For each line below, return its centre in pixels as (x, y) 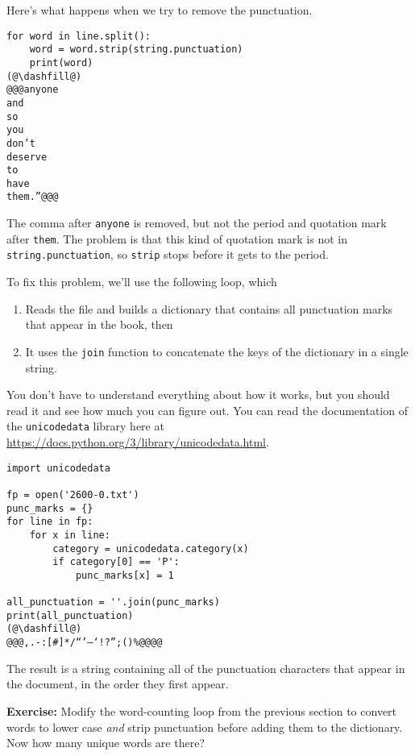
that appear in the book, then (99, 324)
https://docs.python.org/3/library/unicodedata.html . (138, 441)
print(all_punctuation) (70, 615)
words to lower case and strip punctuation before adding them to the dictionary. (205, 727)
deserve (27, 157)
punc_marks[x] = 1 (124, 575)
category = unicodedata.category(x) (151, 548)
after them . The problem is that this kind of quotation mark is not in (177, 238)
